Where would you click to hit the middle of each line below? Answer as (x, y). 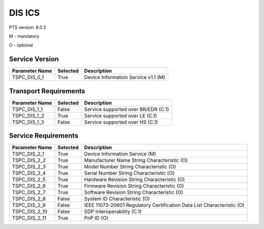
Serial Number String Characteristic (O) (129, 173)
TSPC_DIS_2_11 (29, 218)
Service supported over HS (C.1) (121, 122)
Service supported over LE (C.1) (121, 116)
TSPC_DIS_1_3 (28, 122)
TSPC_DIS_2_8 (29, 199)
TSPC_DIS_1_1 (27, 109)
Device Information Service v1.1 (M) (125, 77)
